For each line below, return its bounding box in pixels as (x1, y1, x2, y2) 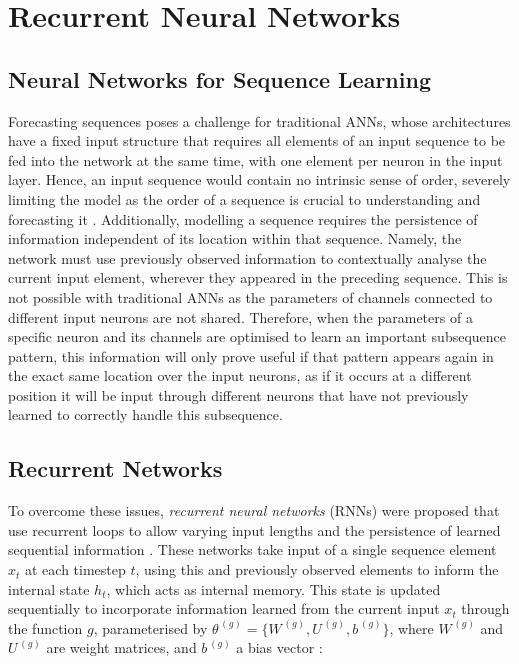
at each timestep (25, 559, 126, 580)
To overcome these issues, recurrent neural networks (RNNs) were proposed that (8, 500, 500, 521)
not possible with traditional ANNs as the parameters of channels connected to (8, 286, 493, 307)
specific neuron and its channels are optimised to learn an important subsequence (8, 326, 507, 347)
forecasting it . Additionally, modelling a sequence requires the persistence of (8, 208, 478, 229)
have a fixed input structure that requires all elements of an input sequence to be (8, 130, 506, 151)
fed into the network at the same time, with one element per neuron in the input (8, 149, 503, 170)
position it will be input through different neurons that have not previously (8, 384, 469, 405)
